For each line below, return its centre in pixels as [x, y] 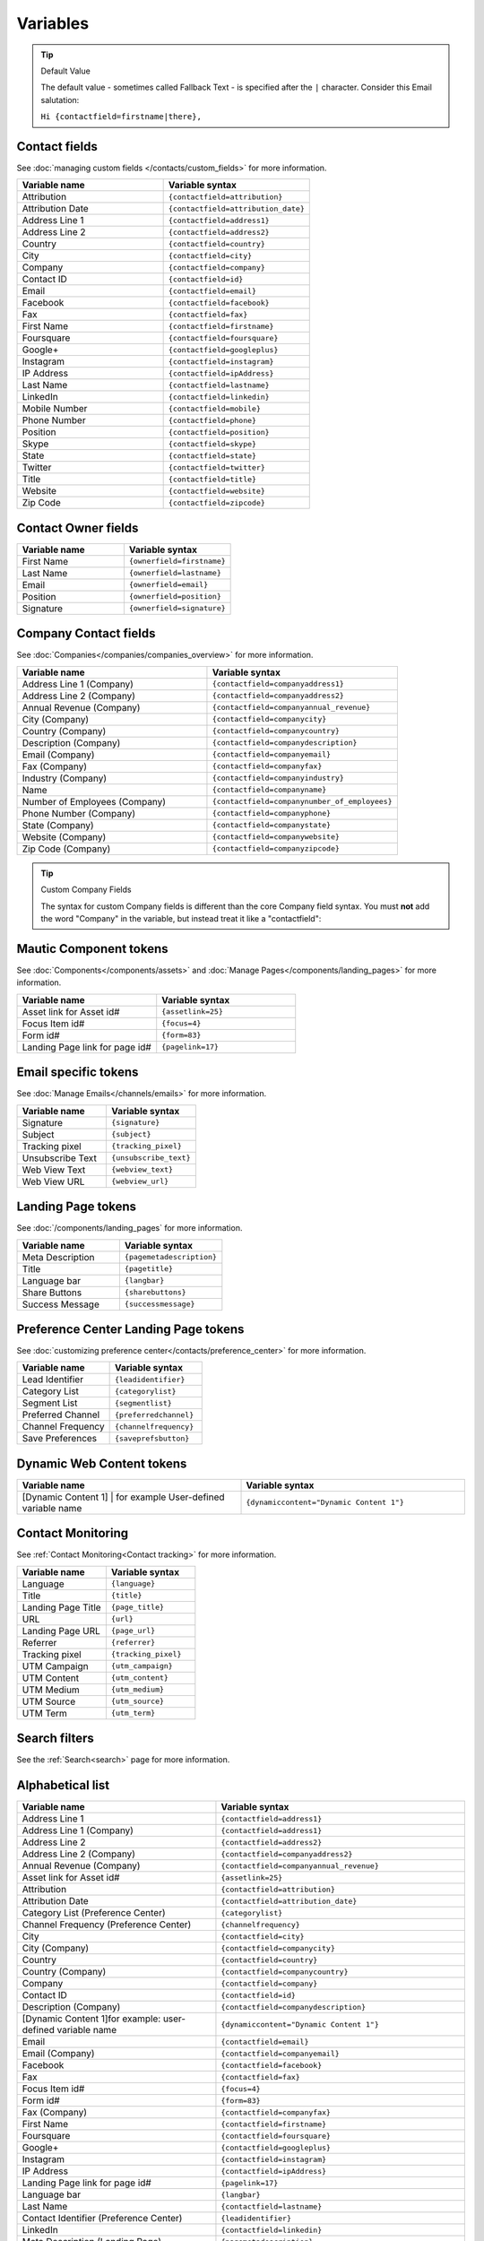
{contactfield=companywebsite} [276, 837]
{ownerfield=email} [169, 585]
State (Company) [58, 825]
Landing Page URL [61, 1631]
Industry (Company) [65, 778]
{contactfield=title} [212, 479]
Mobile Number [55, 409]
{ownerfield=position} [175, 597]
